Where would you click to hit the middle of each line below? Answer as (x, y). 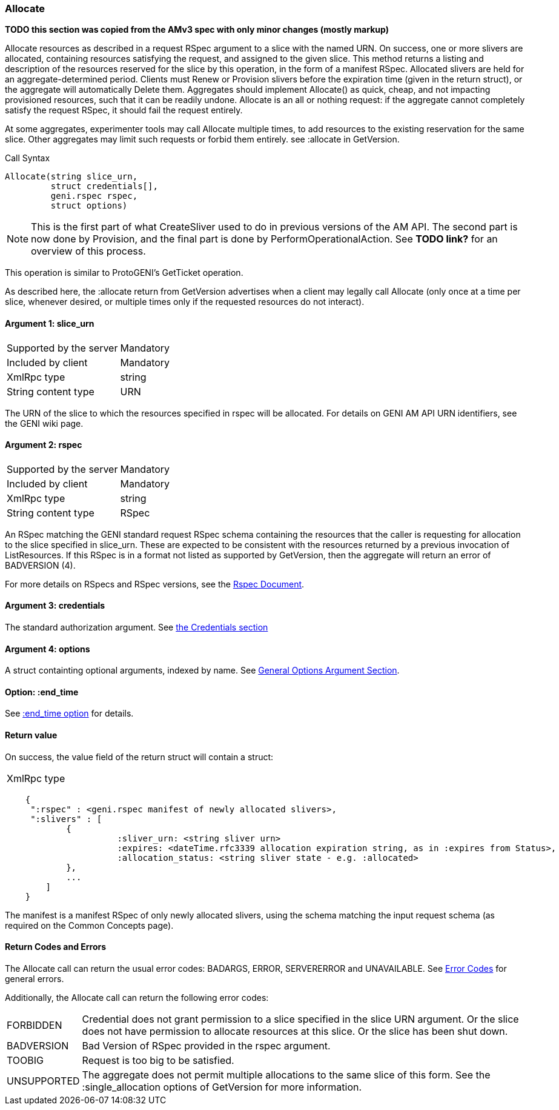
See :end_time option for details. (69, 714)
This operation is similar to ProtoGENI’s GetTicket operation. (124, 273)
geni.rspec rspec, (94, 196)
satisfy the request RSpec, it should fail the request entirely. (124, 110)
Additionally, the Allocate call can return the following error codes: (137, 997)
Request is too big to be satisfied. (158, 1060)
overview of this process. (88, 251)
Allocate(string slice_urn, (71, 177)
